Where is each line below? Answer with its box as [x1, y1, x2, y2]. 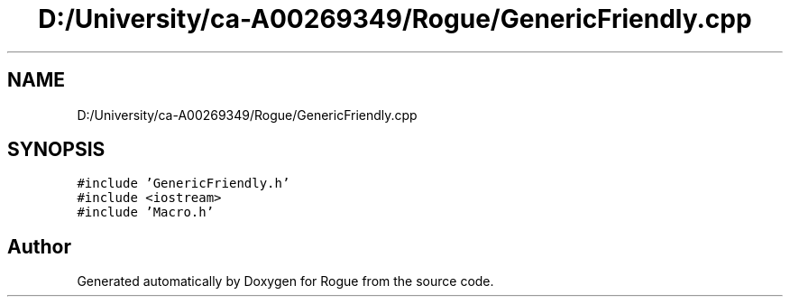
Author [7, 235, 71, 258]
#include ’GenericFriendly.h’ [77, 176, 290, 191]
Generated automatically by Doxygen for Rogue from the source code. [77, 273, 494, 290]
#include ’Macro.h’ [77, 205, 215, 220]
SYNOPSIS [7, 138, 106, 161]
